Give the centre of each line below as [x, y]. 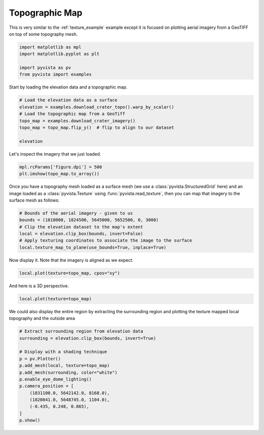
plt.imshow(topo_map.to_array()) [59, 174]
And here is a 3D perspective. [39, 286]
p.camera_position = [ [46, 386]
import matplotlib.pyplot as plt [59, 54]
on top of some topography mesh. [43, 34]
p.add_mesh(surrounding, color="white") [68, 372]
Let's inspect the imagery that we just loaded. [55, 154]
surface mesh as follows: [34, 200]
